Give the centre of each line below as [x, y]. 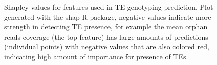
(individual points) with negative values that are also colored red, [107, 46]
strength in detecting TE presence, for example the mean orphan [106, 27]
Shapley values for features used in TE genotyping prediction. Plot [109, 7]
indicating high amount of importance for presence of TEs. [96, 56]
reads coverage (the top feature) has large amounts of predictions [106, 36]
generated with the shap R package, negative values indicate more [108, 17]
